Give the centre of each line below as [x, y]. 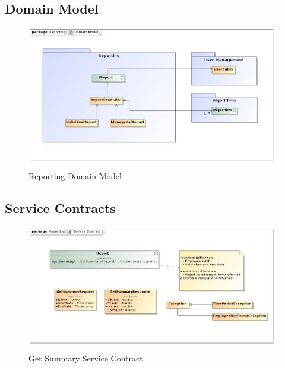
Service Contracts [60, 208]
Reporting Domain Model [75, 176]
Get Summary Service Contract [86, 358]
